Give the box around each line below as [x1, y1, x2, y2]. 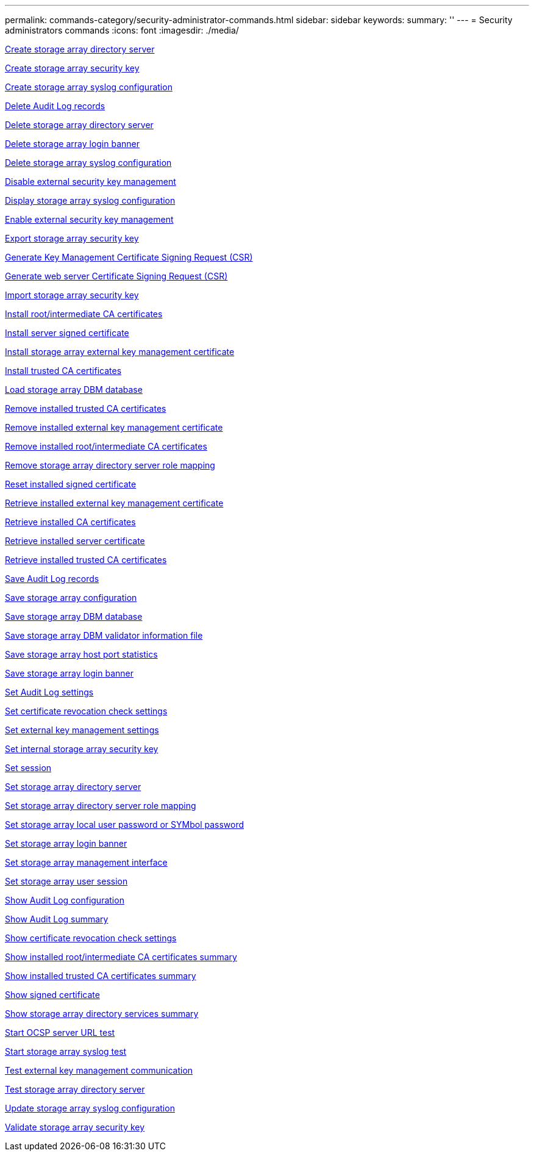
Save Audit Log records [5, 573, 99, 584]
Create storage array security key [5, 63, 140, 73]
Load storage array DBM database [5, 384, 143, 395]
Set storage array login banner [5, 838, 127, 849]
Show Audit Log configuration [5, 895, 124, 905]
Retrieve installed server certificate [5, 536, 145, 546]
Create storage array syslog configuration [5, 82, 173, 92]
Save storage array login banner [5, 668, 133, 678]
